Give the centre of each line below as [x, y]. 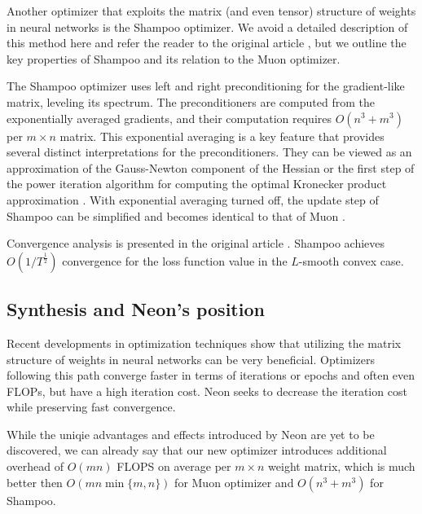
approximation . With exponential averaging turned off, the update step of [193, 199]
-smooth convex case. [351, 260]
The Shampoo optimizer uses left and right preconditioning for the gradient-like [206, 86]
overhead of [35, 466]
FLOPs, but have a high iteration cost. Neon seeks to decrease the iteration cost [207, 391]
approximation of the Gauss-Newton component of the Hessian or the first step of [211, 167]
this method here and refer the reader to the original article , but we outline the [207, 43]
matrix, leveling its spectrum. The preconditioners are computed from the [191, 101]
